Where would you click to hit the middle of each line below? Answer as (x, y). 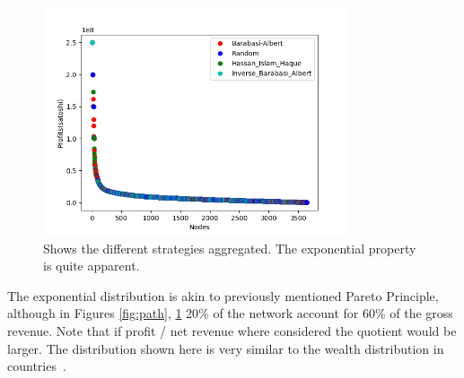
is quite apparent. (92, 266)
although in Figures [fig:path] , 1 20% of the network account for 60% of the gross (230, 313)
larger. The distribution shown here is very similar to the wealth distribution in (226, 348)
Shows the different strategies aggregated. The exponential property (230, 248)
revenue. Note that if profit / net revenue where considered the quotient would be (232, 331)
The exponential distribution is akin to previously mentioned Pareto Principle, (223, 295)
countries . (37, 366)
